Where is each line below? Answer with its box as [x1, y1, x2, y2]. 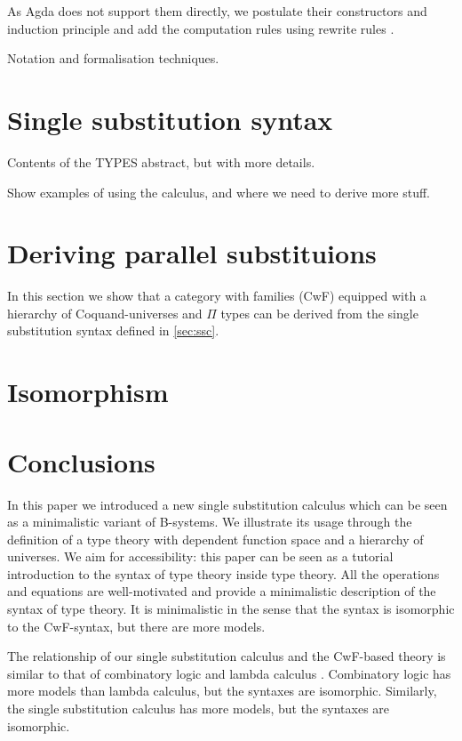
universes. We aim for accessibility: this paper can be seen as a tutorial [7, 547, 394, 566]
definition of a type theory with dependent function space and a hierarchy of [7, 529, 424, 548]
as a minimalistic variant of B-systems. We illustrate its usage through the [7, 512, 412, 531]
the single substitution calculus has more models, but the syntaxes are [7, 699, 390, 718]
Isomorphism [7, 374, 169, 410]
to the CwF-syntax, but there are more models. [7, 616, 266, 635]
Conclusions [7, 443, 155, 479]
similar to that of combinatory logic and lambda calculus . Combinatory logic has [7, 664, 451, 682]
